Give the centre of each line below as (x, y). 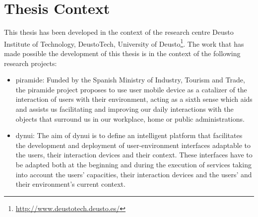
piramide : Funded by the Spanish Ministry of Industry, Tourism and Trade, (130, 80)
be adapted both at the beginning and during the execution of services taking (133, 164)
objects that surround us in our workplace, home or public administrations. (130, 118)
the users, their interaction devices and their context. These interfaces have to (134, 155)
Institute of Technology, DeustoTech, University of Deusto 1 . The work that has (124, 43)
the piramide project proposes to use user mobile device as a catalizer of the (131, 89)
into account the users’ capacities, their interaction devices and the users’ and (134, 174)
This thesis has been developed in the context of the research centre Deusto (119, 32)
